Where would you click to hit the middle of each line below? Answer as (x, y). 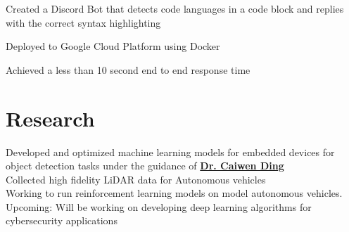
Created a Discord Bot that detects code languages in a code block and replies (175, 8)
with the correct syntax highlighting (83, 22)
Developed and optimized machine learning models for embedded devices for (170, 152)
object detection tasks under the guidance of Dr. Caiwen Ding (145, 166)
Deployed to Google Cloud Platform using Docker (113, 46)
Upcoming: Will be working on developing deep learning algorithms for (159, 206)
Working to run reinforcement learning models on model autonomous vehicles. (174, 193)
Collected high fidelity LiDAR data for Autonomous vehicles (136, 179)
